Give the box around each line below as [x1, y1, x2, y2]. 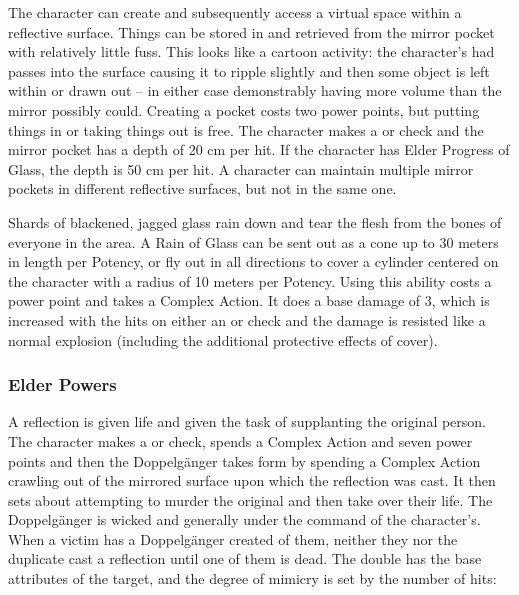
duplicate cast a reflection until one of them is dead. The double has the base [8, 548, 482, 569]
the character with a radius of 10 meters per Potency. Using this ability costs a [8, 270, 492, 291]
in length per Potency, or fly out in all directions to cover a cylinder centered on [8, 251, 499, 272]
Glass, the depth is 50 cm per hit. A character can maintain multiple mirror [8, 158, 474, 179]
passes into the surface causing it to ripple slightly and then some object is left [8, 60, 490, 81]
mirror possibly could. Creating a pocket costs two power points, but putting [8, 99, 480, 120]
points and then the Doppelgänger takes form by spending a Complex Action [8, 450, 481, 471]
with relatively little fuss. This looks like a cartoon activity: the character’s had [8, 41, 495, 62]
